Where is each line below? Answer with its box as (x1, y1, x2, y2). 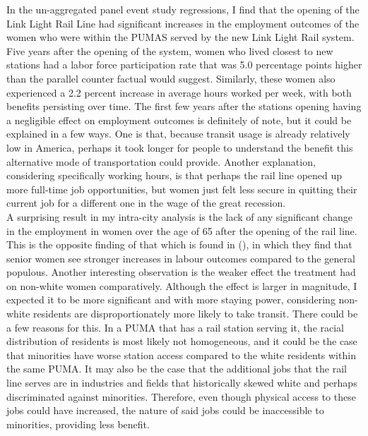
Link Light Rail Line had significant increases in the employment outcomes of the (6, 16, 360, 30)
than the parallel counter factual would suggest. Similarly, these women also (6, 71, 336, 85)
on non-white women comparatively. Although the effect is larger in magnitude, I (6, 278, 357, 293)
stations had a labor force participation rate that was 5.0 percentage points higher (6, 57, 362, 72)
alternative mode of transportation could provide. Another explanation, (6, 154, 316, 169)
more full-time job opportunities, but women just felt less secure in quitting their (6, 181, 357, 196)
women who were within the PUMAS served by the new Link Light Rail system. (6, 30, 355, 44)
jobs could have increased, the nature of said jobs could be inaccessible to (6, 403, 324, 418)
